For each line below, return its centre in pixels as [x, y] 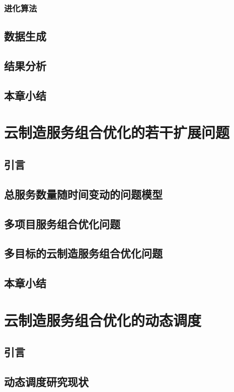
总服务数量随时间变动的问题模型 [83, 194]
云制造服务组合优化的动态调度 [103, 320]
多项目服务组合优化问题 [62, 223]
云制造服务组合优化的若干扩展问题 [117, 132]
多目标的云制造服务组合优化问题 [83, 253]
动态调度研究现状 [46, 382]
